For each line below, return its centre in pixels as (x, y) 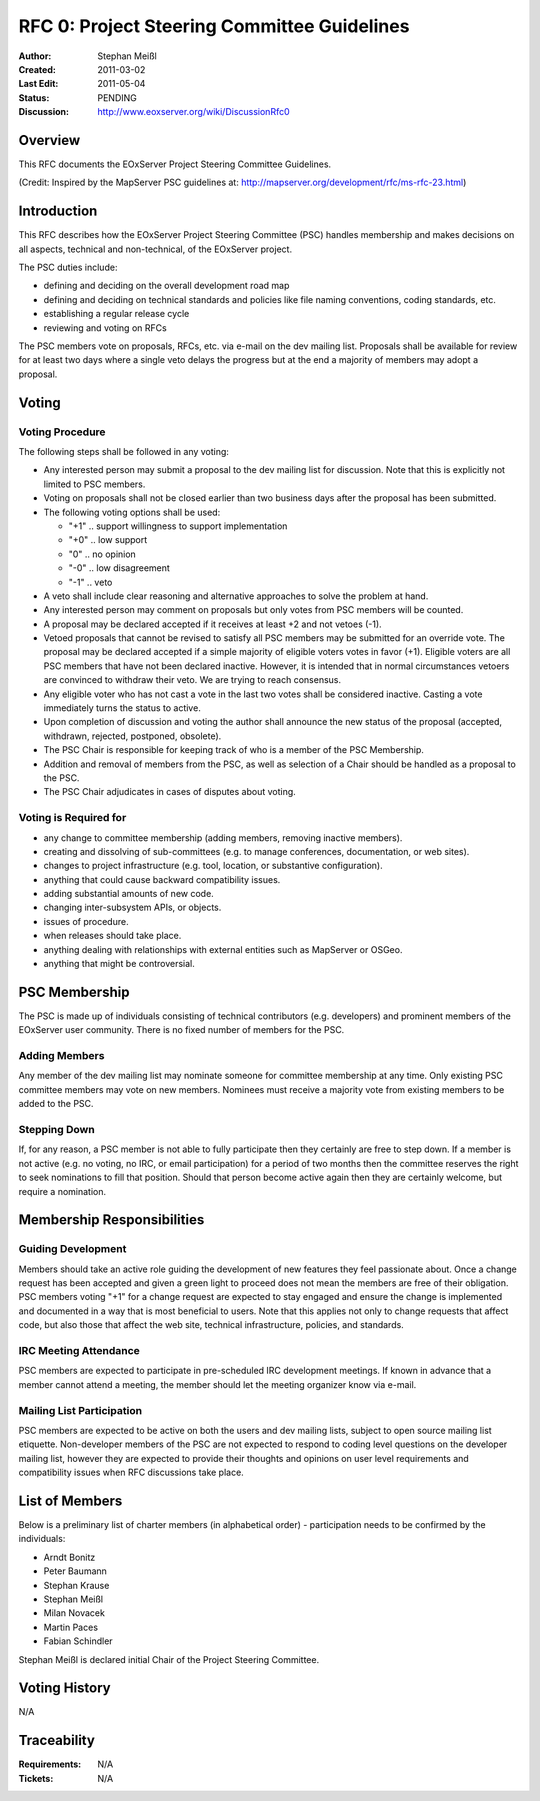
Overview (49, 140)
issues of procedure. (86, 921)
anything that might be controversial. (119, 964)
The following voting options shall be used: (132, 512)
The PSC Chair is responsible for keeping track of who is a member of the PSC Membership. (234, 750)
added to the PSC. (56, 1104)
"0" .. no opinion (102, 554)
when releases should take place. (112, 936)
